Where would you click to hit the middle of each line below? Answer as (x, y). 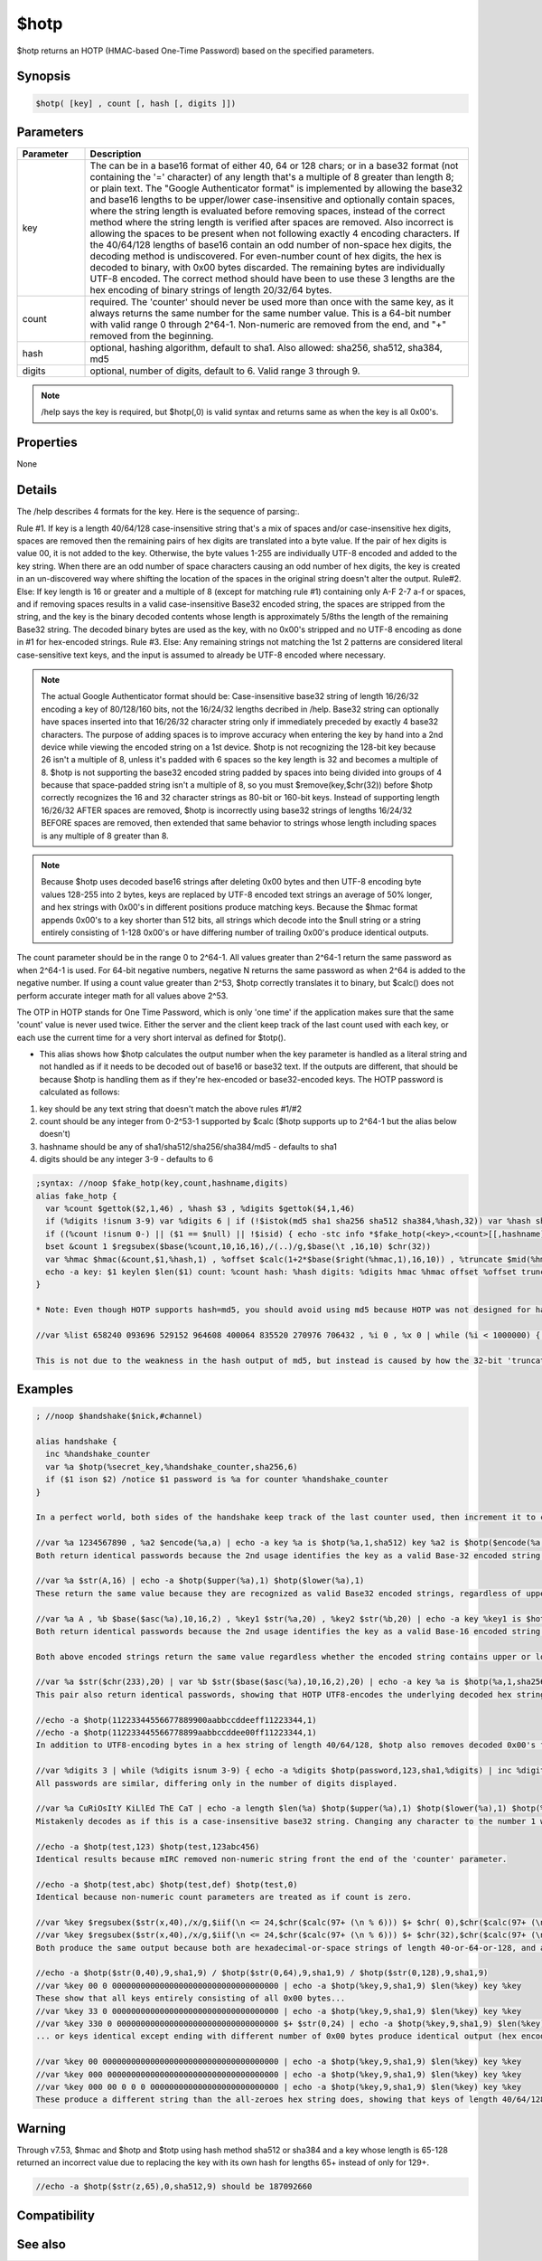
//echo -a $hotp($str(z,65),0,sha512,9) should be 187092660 (174, 2187)
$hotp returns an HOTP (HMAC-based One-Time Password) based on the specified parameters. (196, 51)
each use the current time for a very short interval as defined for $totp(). (151, 1037)
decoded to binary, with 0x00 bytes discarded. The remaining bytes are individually (267, 268)
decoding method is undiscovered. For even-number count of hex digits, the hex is (266, 256)
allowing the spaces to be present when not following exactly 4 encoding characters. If (275, 233)
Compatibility (56, 2215)
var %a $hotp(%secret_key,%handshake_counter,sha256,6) (172, 1466)
